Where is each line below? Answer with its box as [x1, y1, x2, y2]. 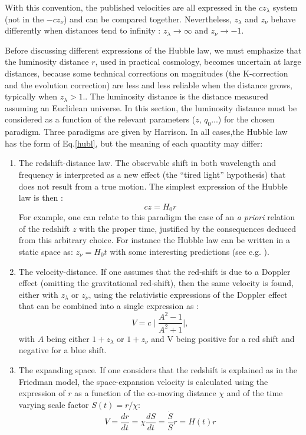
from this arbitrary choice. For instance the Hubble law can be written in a [18, 234, 291, 246]
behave [271, 12, 296, 25]
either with [18, 288, 58, 300]
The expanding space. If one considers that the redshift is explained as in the [18, 364, 298, 376]
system [272, 1, 298, 13]
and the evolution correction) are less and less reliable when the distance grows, [5, 78, 292, 91]
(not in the [5, 12, 44, 25]
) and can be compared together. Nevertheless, [63, 12, 232, 25]
